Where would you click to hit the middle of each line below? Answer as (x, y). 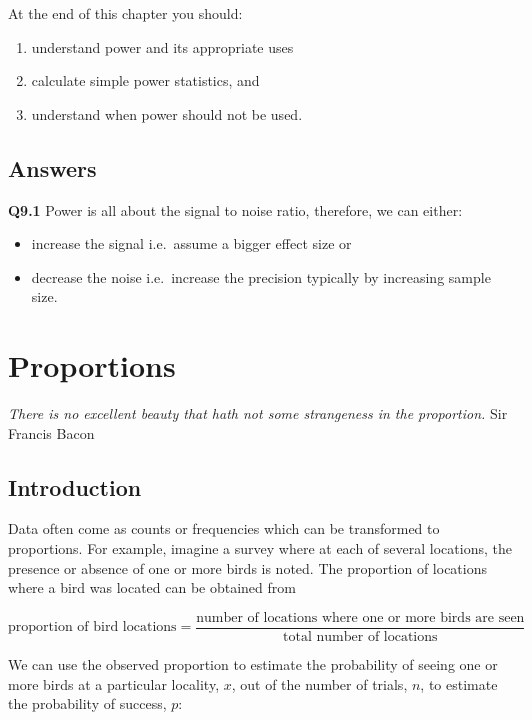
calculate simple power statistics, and (145, 80)
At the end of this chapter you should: (125, 13)
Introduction (75, 486)
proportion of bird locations (92, 627)
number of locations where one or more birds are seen (360, 617)
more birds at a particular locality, (114, 683)
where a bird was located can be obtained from (152, 587)
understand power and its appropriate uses (162, 46)
